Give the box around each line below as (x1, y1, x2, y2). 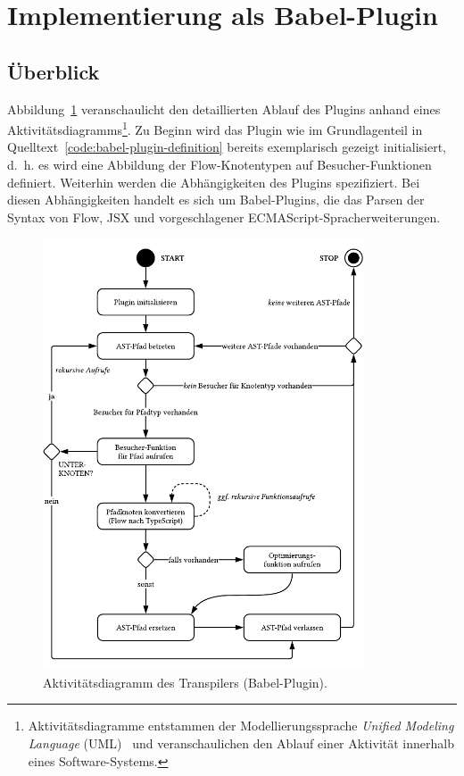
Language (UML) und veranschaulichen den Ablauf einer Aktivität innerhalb (28, 733, 454, 752)
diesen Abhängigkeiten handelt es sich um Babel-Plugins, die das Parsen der (7, 190, 425, 209)
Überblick (7, 57, 100, 85)
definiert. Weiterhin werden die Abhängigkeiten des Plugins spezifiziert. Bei (7, 172, 420, 191)
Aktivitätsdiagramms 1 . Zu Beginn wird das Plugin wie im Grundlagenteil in (7, 118, 423, 138)
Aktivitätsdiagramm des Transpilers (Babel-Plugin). (43, 672, 327, 691)
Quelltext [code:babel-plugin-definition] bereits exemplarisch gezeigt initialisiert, (7, 138, 446, 156)
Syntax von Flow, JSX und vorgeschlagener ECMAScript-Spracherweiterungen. (7, 207, 441, 226)
